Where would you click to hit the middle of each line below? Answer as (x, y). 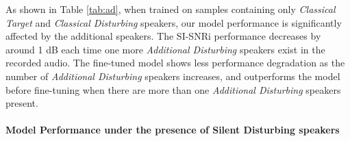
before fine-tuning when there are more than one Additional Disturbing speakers (173, 89)
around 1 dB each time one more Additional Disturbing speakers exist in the (165, 49)
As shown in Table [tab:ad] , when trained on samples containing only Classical (171, 9)
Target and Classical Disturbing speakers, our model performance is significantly (174, 22)
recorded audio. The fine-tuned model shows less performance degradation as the (175, 63)
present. (22, 103)
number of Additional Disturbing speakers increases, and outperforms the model (173, 76)
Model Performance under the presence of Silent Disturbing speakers (173, 130)
